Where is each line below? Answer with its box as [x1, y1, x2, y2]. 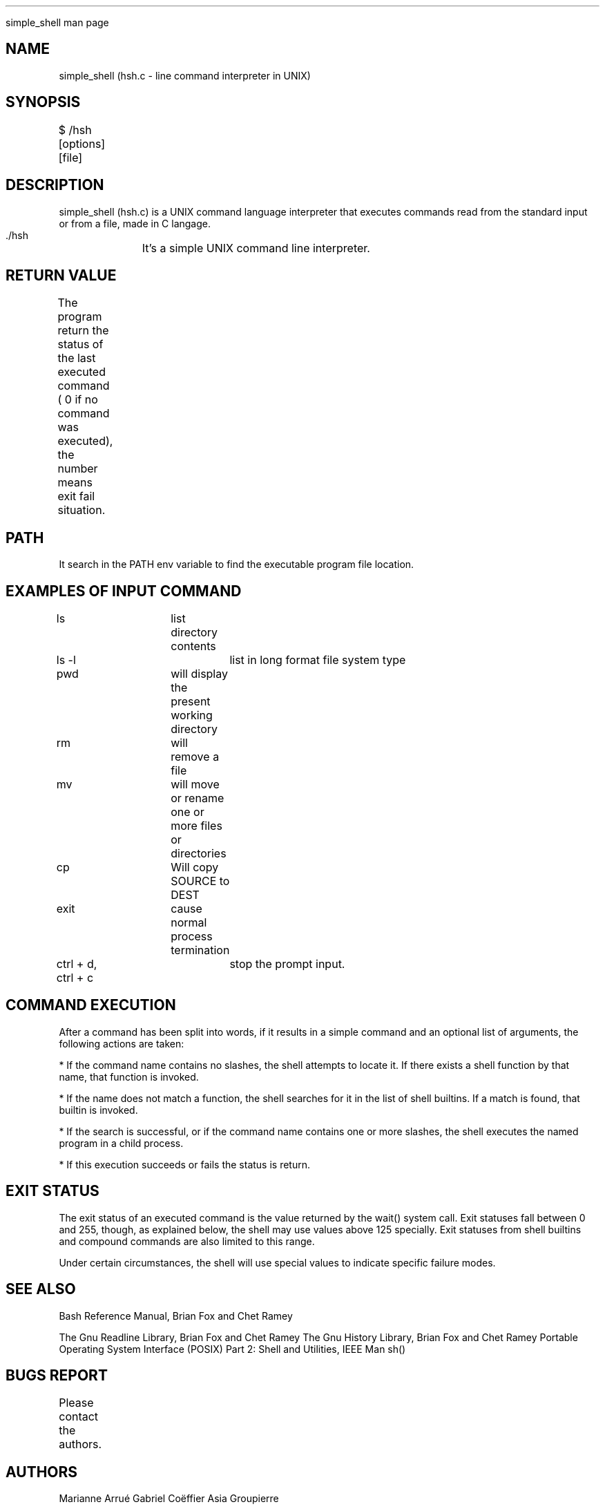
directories [171, 846, 227, 861]
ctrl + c [56, 971, 94, 985]
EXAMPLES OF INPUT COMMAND [6, 582, 242, 600]
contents [171, 639, 216, 654]
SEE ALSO [6, 1280, 76, 1298]
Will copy [171, 860, 219, 875]
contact [59, 1410, 99, 1424]
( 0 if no [57, 392, 98, 407]
